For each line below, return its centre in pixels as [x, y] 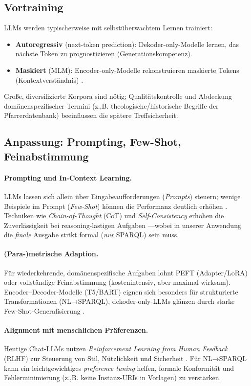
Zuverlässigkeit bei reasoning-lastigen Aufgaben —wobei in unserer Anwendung [123, 225]
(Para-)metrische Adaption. [51, 254]
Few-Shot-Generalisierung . [44, 311]
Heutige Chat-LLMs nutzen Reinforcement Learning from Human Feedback [116, 349]
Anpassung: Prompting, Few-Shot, [93, 142]
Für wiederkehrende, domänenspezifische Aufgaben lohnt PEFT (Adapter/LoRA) [126, 272]
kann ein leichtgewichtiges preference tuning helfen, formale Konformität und [119, 368]
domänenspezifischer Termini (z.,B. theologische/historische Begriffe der [111, 105]
